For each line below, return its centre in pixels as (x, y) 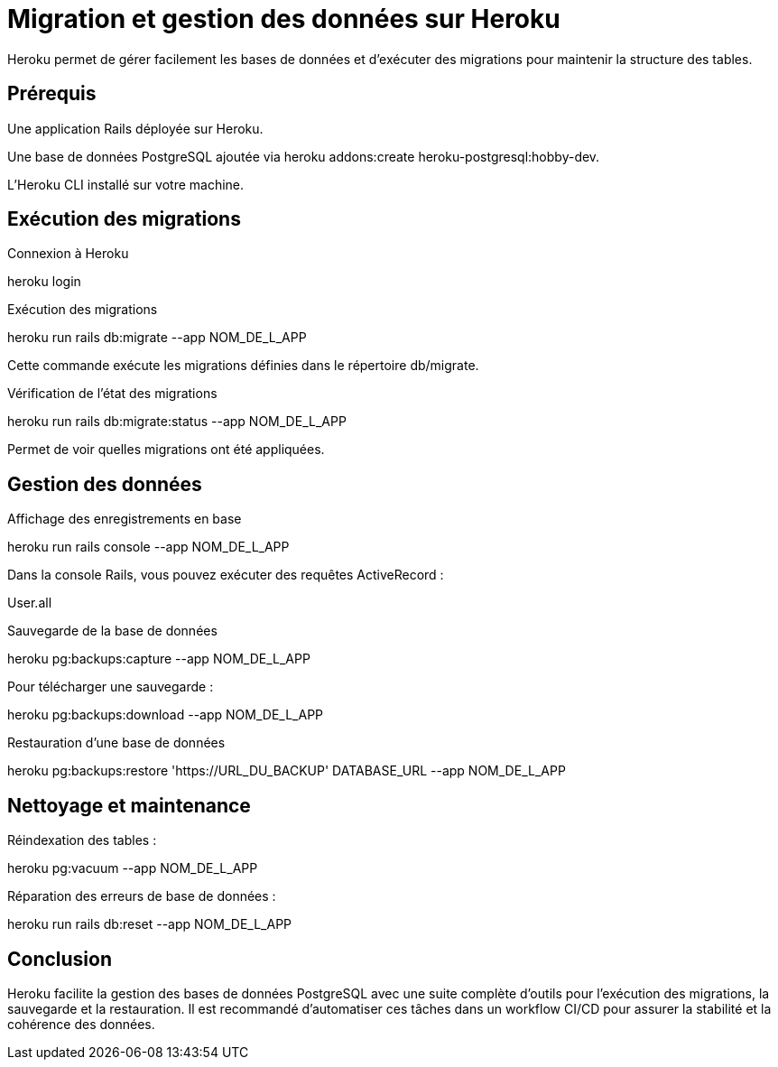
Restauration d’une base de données (116, 743)
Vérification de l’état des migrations (112, 394)
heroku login (44, 282)
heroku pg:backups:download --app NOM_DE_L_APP (166, 715)
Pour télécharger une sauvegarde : (111, 687)
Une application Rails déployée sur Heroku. (135, 128)
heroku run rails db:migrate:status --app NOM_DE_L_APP (177, 422)
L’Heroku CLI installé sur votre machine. (126, 184)
